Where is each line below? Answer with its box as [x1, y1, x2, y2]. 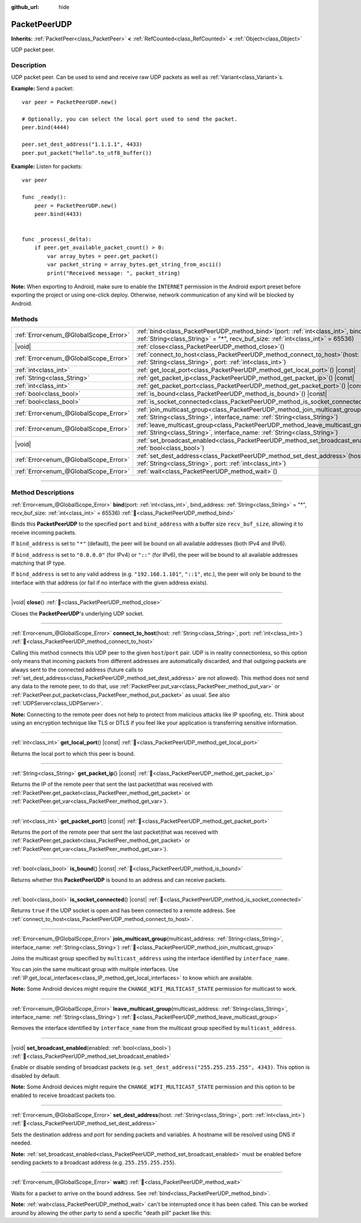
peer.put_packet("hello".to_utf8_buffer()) [22, 149, 152, 156]
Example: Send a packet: [11, 84, 74, 92]
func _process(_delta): [22, 236, 92, 243]
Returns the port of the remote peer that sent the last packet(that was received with [11, 829, 218, 836]
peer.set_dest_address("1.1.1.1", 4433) [22, 141, 143, 148]
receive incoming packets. [11, 529, 76, 536]
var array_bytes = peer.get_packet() [47, 253, 159, 259]
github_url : [11, 4, 39, 10]
